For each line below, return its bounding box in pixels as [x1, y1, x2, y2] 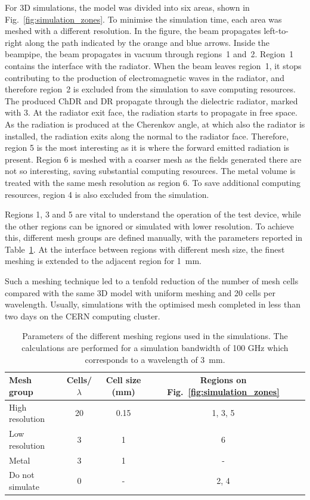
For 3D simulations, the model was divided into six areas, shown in [5, 1, 250, 13]
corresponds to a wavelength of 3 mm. [85, 353, 225, 365]
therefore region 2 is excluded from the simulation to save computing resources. [5, 83, 296, 95]
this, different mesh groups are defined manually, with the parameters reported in [5, 231, 303, 244]
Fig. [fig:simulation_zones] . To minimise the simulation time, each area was [5, 13, 282, 25]
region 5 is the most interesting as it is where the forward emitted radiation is [5, 141, 290, 154]
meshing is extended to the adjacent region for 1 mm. [5, 254, 201, 267]
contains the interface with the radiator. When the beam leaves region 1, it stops [5, 59, 302, 72]
